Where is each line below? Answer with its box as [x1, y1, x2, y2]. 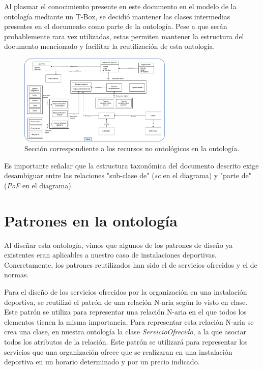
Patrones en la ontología [4, 210, 178, 231]
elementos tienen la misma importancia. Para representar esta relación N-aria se [4, 316, 254, 327]
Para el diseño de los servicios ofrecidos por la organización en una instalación [4, 286, 247, 297]
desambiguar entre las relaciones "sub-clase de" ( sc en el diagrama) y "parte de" [4, 170, 251, 181]
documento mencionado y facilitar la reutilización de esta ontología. [4, 41, 215, 51]
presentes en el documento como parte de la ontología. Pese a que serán [4, 21, 227, 32]
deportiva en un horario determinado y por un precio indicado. [4, 356, 200, 367]
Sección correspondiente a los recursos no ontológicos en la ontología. [24, 143, 240, 154]
